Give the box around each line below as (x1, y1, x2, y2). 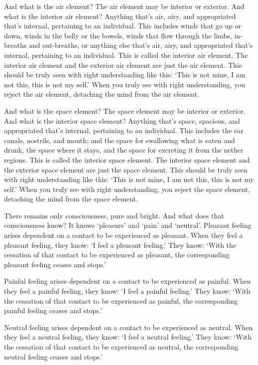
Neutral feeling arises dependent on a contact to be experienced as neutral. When (4, 322, 253, 332)
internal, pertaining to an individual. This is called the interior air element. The (4, 49, 248, 60)
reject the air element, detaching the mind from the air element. (4, 89, 199, 99)
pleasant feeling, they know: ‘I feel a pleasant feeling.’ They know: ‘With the (4, 239, 237, 250)
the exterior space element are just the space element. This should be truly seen (4, 164, 248, 175)
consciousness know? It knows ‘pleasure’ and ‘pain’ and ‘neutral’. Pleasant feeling (4, 220, 252, 230)
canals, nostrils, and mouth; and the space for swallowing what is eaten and (4, 135, 235, 145)
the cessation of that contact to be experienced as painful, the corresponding (4, 295, 238, 306)
